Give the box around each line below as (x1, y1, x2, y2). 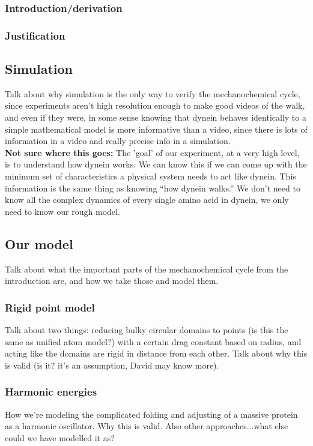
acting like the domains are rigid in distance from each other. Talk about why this (5, 347, 308, 360)
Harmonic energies (5, 384, 97, 399)
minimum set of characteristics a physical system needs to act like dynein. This (5, 170, 296, 182)
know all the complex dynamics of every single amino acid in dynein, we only (5, 193, 289, 206)
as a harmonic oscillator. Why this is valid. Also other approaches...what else (5, 420, 288, 432)
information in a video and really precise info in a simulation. (5, 134, 231, 147)
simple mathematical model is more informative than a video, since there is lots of (5, 122, 308, 135)
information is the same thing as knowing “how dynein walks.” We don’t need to (5, 181, 300, 194)
